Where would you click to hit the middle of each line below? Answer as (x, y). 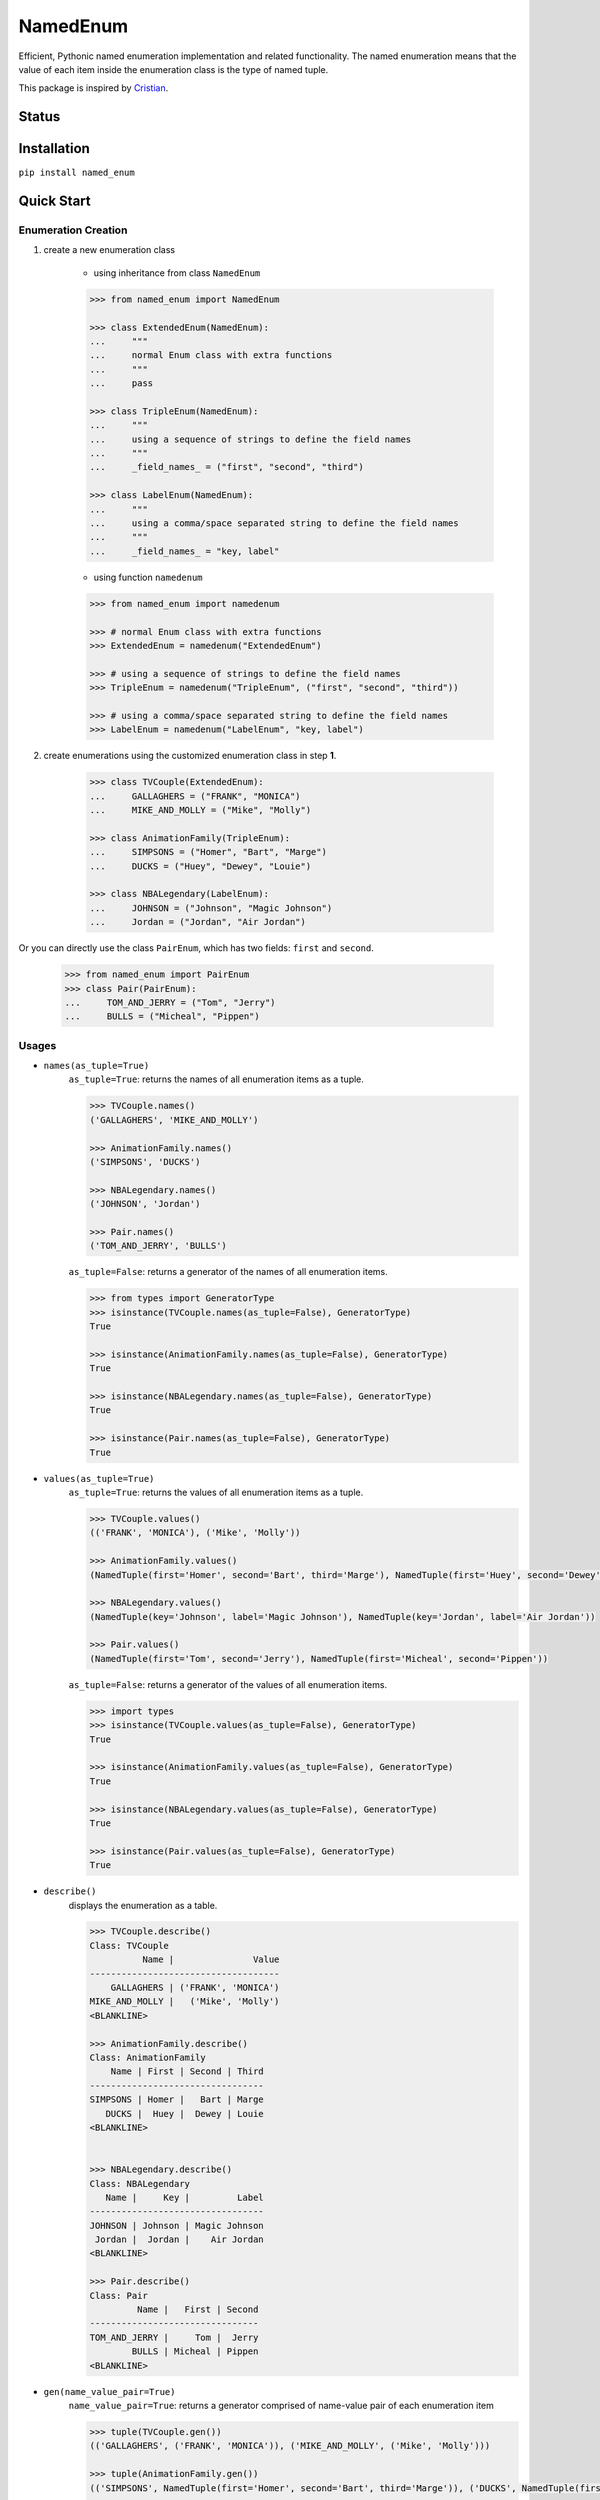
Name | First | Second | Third (187, 2071)
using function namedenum (148, 577)
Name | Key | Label (184, 2197)
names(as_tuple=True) (96, 1066)
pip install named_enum (76, 173)
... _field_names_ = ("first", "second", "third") (226, 467)
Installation (54, 148)
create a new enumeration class (109, 250)
